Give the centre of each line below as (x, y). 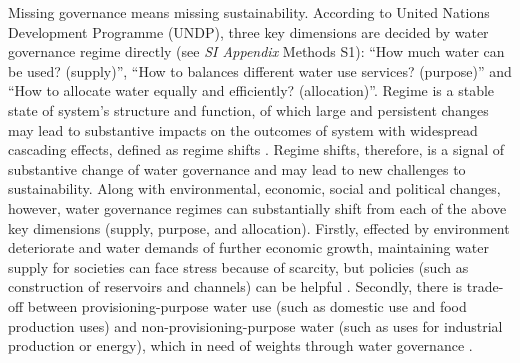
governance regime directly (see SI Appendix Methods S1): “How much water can (256, 51)
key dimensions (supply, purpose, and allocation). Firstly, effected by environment (259, 227)
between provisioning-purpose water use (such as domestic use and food (247, 305)
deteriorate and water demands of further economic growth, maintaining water (249, 247)
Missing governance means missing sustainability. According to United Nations (249, 12)
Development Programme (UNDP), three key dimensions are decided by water (248, 31)
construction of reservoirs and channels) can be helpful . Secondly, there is (235, 286)
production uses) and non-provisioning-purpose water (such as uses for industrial (255, 325)
